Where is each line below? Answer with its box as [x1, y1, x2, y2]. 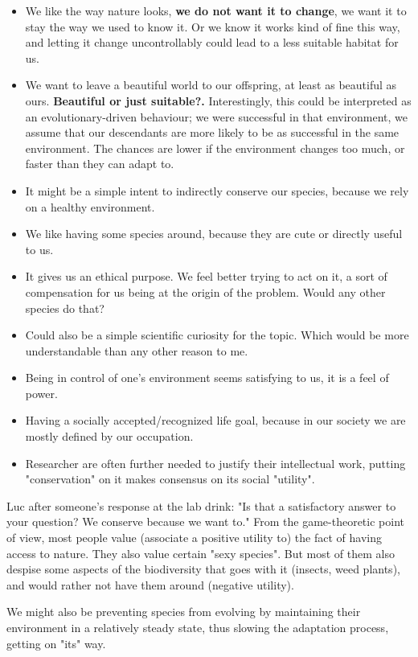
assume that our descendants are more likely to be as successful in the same [25, 124, 400, 141]
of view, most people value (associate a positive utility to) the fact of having [6, 529, 382, 546]
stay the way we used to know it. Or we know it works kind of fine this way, [25, 18, 400, 35]
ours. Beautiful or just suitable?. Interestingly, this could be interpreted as [25, 92, 412, 109]
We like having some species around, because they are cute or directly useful [25, 225, 403, 242]
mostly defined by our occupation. [25, 428, 194, 445]
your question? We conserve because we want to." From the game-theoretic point [6, 513, 404, 530]
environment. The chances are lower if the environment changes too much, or [25, 139, 405, 156]
